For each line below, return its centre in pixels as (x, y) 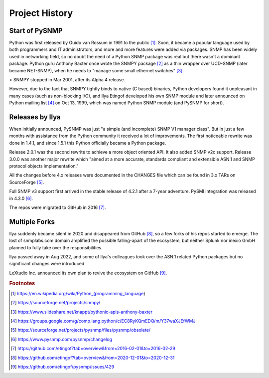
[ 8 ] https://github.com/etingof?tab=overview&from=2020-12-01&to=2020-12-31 (93, 358)
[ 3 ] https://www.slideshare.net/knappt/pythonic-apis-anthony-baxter (82, 312)
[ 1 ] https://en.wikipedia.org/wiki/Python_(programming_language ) (78, 293)
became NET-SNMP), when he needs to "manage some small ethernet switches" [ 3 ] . (96, 70)
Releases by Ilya (35, 117)
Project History (41, 13)
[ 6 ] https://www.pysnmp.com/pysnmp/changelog (61, 339)
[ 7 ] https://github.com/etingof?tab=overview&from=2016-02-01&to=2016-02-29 (93, 349)
